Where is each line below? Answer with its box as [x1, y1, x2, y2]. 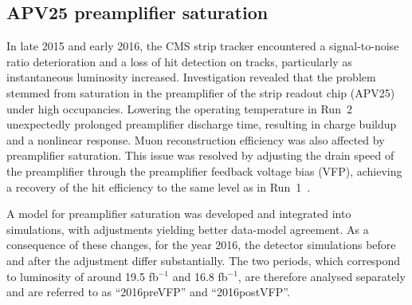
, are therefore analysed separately [237, 267, 406, 284]
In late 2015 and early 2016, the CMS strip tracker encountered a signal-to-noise [6, 38, 399, 54]
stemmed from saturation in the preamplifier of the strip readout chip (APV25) [6, 84, 395, 101]
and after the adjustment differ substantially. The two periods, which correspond [6, 252, 401, 268]
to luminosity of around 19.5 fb [6, 267, 159, 284]
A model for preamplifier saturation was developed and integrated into [6, 205, 351, 222]
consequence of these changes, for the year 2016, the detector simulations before [6, 236, 396, 253]
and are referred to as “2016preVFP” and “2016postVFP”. [6, 283, 290, 300]
